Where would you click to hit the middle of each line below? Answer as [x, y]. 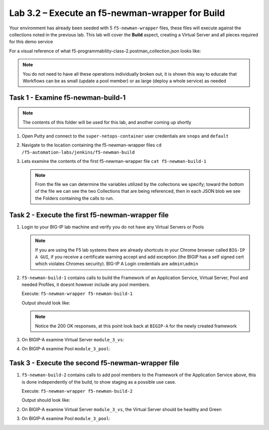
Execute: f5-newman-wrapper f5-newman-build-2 [77, 391]
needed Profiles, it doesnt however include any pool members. [86, 285]
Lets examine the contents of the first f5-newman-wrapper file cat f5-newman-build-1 [114, 161]
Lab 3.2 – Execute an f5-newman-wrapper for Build [117, 13]
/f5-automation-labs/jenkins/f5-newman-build [78, 152]
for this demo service [31, 42]
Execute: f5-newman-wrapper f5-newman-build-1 [77, 293]
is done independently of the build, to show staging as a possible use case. [99, 382]
